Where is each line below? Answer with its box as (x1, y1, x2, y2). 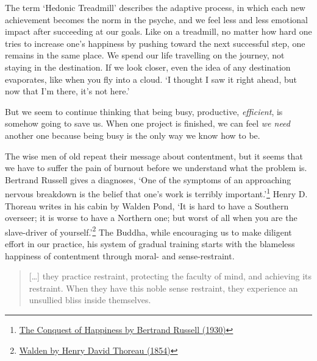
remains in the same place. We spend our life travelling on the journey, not (5, 49, 285, 61)
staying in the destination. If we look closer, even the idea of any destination (5, 60, 291, 73)
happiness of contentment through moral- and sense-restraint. (5, 249, 235, 262)
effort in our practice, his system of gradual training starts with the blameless (5, 237, 295, 250)
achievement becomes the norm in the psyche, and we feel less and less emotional (5, 13, 308, 26)
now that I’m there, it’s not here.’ (5, 85, 130, 97)
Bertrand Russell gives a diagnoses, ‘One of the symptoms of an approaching (5, 173, 291, 186)
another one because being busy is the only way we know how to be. (5, 128, 260, 141)
